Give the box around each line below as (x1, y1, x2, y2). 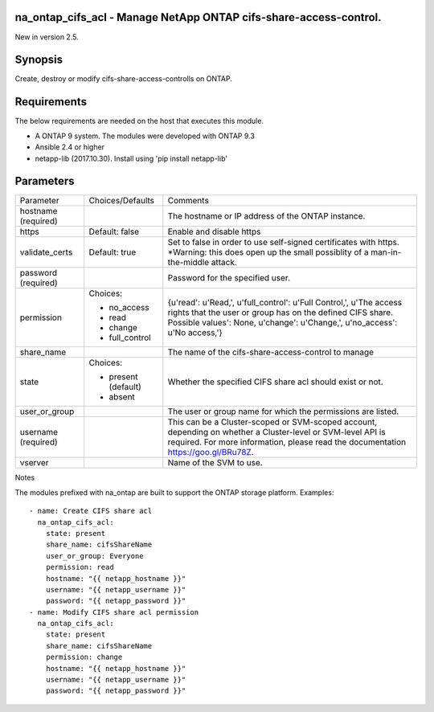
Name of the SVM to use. (167, 457, 263, 469)
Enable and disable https (167, 226, 261, 237)
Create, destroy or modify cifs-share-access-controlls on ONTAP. (14, 74, 233, 84)
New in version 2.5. (14, 32, 80, 42)
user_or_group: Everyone (45, 551, 144, 560)
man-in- (371, 247, 402, 258)
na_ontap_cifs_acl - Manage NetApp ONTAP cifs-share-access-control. (14, 10, 382, 24)
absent (108, 391, 136, 403)
